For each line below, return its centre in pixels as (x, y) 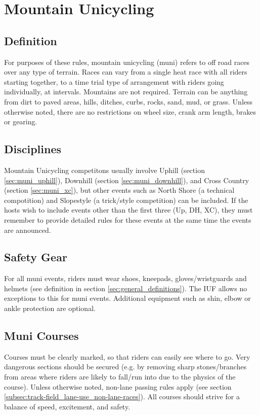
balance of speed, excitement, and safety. (67, 406)
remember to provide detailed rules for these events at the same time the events (128, 219)
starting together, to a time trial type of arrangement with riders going (114, 81)
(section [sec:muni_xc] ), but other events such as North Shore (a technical (119, 190)
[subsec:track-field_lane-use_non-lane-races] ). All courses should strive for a (122, 396)
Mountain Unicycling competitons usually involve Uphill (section (104, 170)
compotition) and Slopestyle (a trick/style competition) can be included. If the (126, 200)
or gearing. (21, 122)
